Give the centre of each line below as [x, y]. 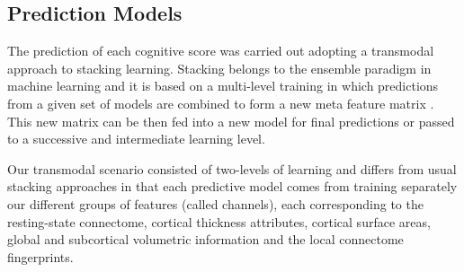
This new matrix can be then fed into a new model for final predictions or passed [231, 121]
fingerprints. [40, 256]
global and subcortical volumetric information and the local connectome [205, 239]
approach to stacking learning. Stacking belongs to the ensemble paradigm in [219, 68]
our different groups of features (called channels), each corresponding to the [215, 203]
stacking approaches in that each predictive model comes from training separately [232, 186]
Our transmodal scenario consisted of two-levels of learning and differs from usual [232, 168]
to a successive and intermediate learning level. [136, 139]
